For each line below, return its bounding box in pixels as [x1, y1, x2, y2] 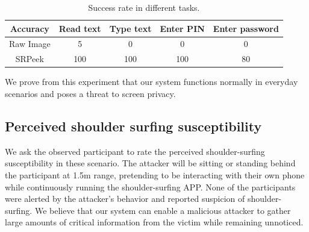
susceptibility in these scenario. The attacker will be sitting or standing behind [5, 157, 296, 169]
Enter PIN [160, 22, 205, 34]
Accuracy [10, 22, 49, 34]
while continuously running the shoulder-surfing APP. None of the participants [5, 180, 296, 193]
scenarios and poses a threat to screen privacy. [5, 87, 176, 99]
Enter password [213, 22, 279, 34]
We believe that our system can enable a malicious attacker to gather [34, 204, 291, 216]
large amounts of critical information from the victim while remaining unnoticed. [5, 216, 304, 228]
